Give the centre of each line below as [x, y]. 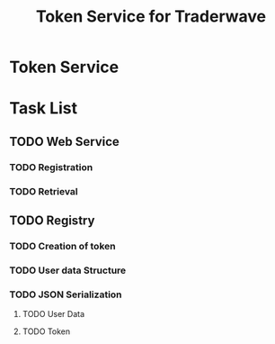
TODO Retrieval [44, 191]
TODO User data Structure [68, 270]
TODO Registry [52, 221]
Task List [44, 109]
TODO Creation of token [62, 246]
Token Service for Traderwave [151, 17]
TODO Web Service [64, 141]
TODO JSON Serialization [66, 294]
